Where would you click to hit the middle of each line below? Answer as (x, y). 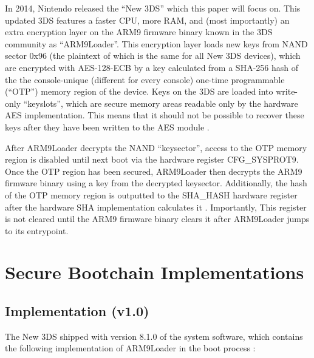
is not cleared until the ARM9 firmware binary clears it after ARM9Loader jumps (157, 219)
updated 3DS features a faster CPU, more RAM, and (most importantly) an (147, 20)
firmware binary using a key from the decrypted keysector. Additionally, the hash (156, 183)
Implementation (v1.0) (77, 311)
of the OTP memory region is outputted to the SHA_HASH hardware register (151, 194)
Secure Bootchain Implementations (155, 272)
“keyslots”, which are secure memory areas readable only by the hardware (161, 103)
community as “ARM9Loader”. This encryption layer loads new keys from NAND (156, 43)
